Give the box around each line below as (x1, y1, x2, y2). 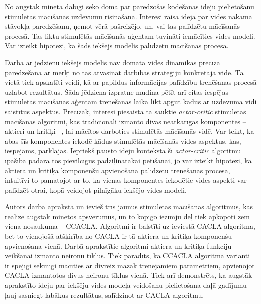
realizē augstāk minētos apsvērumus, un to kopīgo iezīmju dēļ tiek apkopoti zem (5, 211, 250, 221)
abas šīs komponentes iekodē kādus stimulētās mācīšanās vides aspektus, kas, (5, 135, 241, 146)
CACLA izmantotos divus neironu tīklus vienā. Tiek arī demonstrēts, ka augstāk (5, 270, 252, 280)
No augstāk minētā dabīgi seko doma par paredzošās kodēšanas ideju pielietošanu (5, 1, 254, 11)
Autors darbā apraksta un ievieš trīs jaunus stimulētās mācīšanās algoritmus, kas (5, 201, 253, 212)
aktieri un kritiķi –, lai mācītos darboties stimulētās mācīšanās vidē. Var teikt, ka (5, 126, 254, 136)
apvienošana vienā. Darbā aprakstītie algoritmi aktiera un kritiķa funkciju (5, 240, 232, 251)
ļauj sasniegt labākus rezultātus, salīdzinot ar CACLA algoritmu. (5, 289, 204, 300)
